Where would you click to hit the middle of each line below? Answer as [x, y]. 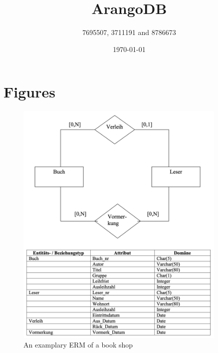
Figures [29, 92]
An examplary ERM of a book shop [78, 345]
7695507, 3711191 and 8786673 [129, 32]
